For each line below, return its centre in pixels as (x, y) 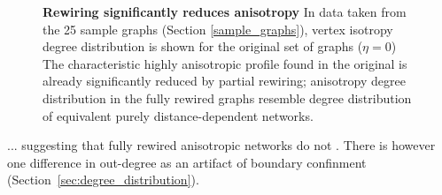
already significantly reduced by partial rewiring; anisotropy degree (224, 81)
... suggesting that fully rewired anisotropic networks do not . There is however (221, 145)
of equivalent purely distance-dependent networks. (178, 115)
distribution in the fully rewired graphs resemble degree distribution (227, 97)
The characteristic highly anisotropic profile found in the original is (225, 63)
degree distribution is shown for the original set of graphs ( (203, 46)
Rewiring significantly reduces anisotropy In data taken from (225, 11)
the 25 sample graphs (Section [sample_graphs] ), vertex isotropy (218, 29)
